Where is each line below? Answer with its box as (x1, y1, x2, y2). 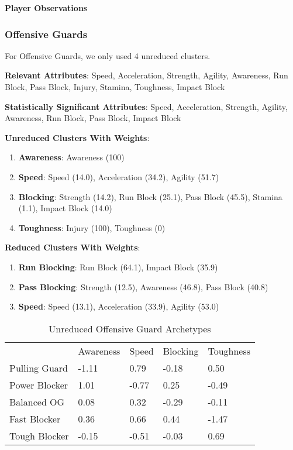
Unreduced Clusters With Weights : (5, 131, 150, 143)
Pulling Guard (9, 360, 68, 375)
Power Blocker (9, 377, 68, 391)
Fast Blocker (9, 411, 61, 425)
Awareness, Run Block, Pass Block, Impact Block (5, 112, 181, 124)
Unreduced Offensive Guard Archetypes (49, 321, 211, 335)
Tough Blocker (9, 428, 69, 442)
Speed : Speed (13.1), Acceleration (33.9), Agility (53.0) (18, 300, 219, 312)
